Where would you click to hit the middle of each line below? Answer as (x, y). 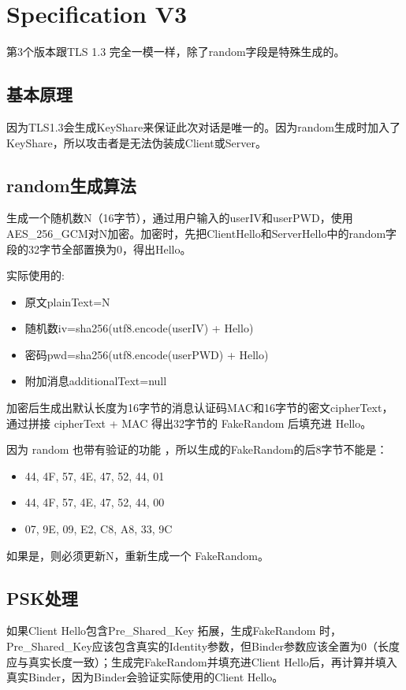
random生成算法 (71, 185)
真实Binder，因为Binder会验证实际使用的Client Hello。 (145, 677)
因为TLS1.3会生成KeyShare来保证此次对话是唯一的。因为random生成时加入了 (204, 126)
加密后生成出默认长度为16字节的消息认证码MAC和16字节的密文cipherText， (200, 408)
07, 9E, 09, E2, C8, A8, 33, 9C (99, 529)
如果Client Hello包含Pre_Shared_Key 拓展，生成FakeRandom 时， (174, 631)
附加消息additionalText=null (96, 381)
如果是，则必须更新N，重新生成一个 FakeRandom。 (138, 555)
